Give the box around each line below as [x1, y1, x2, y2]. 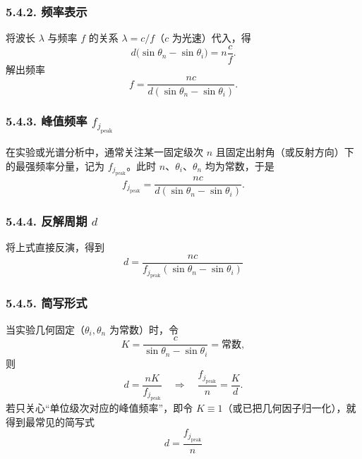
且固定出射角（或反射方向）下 [215, 145, 354, 159]
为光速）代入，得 [171, 30, 251, 45]
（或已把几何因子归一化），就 [222, 400, 356, 415]
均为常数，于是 [205, 158, 274, 173]
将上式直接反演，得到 [6, 240, 104, 255]
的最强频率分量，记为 [6, 158, 104, 173]
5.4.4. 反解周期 [6, 212, 88, 230]
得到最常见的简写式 [6, 414, 95, 429]
